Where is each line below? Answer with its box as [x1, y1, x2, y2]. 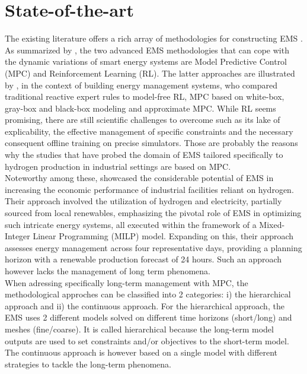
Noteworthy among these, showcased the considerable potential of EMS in [5, 172, 274, 184]
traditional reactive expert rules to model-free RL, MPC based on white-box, [5, 90, 284, 103]
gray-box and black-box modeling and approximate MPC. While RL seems [5, 102, 276, 114]
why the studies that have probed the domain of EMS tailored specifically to [5, 148, 283, 161]
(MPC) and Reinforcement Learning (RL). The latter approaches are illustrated [5, 66, 295, 79]
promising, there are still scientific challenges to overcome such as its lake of [5, 113, 280, 126]
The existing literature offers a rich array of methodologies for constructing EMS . [5, 32, 303, 45]
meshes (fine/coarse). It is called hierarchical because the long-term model [5, 322, 274, 335]
